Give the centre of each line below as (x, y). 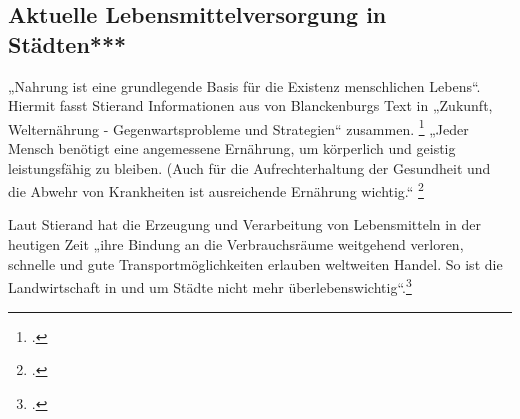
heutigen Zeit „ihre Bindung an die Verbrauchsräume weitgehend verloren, (236, 244)
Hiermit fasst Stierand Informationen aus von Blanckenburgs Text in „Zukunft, (250, 105)
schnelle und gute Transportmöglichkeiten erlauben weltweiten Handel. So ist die (255, 263)
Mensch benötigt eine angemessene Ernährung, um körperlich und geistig (232, 148)
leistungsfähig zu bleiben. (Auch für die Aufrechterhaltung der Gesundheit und (249, 167)
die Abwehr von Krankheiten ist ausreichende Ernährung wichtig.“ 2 (216, 189)
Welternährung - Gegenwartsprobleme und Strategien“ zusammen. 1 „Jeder (238, 127)
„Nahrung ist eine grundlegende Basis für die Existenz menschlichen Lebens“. (244, 85)
